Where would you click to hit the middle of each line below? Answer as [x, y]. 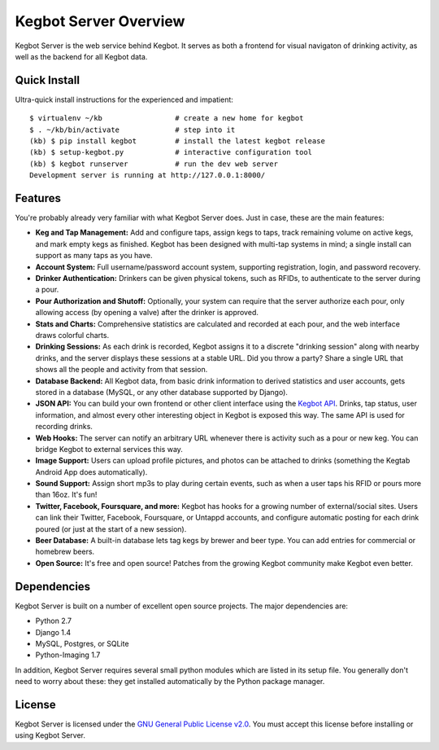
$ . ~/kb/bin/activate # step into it [133, 129]
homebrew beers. [65, 552]
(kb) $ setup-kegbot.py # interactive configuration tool [171, 152]
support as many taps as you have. [94, 256]
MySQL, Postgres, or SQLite [82, 643]
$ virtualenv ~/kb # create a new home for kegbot [167, 118]
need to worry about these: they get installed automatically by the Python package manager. [170, 682]
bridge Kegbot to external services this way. [109, 449]
